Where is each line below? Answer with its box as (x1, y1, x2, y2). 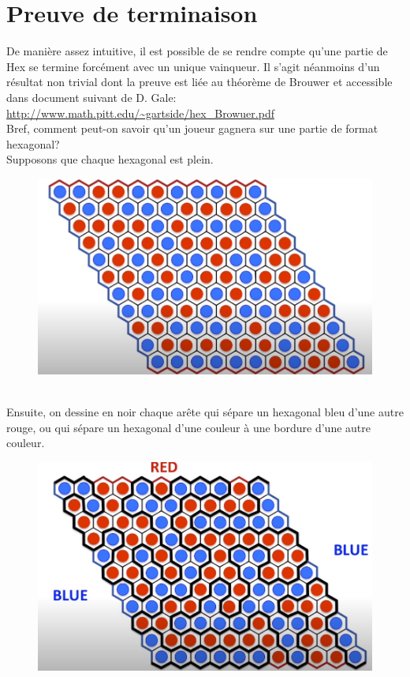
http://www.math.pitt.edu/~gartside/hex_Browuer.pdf (6, 104, 274, 121)
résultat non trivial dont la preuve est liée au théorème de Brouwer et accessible (6, 73, 393, 90)
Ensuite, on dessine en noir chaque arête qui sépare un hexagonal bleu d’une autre (6, 404, 404, 420)
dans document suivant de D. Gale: (6, 88, 177, 105)
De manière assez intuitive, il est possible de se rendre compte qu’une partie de (6, 43, 388, 59)
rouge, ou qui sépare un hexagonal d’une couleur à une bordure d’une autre (6, 419, 371, 435)
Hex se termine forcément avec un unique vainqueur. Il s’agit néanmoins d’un (6, 58, 380, 74)
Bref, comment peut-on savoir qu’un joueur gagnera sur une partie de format (6, 120, 378, 137)
